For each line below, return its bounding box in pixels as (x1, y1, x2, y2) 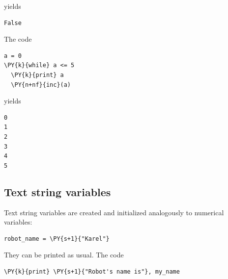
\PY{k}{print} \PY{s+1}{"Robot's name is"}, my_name (4, 268, 180, 275)
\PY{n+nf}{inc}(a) (11, 81, 71, 88)
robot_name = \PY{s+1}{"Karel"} (4, 235, 110, 242)
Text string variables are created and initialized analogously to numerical (4, 207, 224, 217)
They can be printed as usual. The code (4, 250, 124, 260)
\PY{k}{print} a (11, 71, 64, 78)
